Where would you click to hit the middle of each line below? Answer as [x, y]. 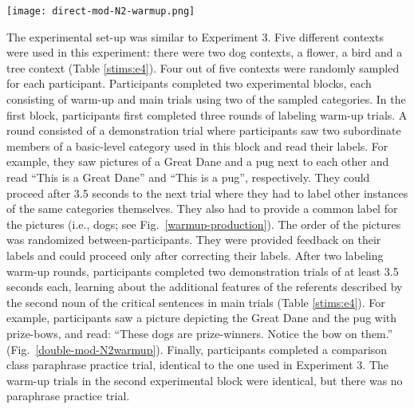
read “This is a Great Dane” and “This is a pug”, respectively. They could [188, 177]
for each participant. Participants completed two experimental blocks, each [189, 83]
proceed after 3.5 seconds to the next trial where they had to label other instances [207, 193]
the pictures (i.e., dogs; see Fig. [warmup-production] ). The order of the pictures [204, 224]
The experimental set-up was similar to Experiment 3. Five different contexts [195, 36]
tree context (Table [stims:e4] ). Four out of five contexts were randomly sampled [203, 67]
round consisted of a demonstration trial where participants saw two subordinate [204, 130]
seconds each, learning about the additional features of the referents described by [205, 287]
